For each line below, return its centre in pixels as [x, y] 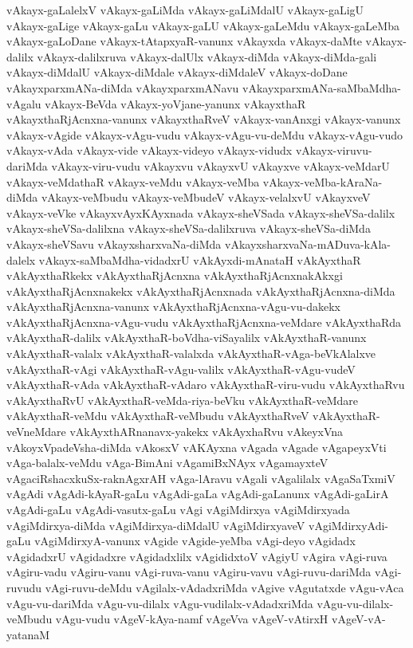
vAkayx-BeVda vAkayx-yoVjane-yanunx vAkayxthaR [175, 103]
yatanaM [28, 634]
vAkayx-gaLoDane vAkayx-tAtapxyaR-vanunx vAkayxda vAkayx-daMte [184, 41]
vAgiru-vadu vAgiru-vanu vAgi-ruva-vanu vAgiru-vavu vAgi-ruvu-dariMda [189, 572]
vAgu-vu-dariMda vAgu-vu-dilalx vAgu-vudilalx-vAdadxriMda [160, 603]
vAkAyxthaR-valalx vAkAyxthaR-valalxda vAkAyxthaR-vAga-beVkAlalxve [191, 353]
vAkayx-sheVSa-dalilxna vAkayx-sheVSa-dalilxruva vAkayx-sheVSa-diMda [189, 228]
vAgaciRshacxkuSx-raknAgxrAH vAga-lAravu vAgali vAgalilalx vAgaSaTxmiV [201, 478]
